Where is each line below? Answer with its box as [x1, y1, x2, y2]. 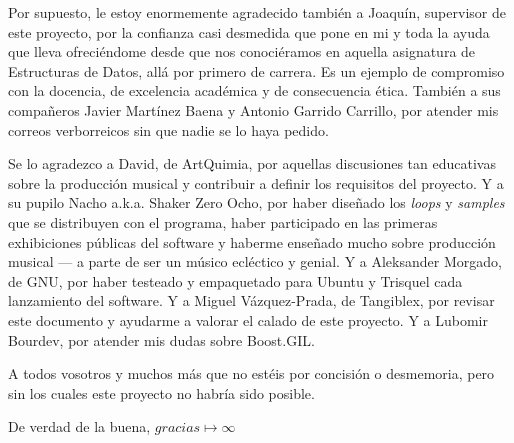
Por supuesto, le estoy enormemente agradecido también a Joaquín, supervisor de [8, 2, 506, 22]
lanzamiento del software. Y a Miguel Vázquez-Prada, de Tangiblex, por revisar [8, 290, 495, 311]
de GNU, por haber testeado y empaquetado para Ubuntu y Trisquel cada [8, 270, 463, 291]
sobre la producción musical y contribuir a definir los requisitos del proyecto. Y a [8, 172, 504, 193]
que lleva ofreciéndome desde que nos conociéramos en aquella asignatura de [8, 41, 476, 62]
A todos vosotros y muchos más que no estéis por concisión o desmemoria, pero [8, 363, 495, 384]
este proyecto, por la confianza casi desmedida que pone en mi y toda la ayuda [8, 21, 490, 42]
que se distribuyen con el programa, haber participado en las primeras [8, 211, 438, 232]
